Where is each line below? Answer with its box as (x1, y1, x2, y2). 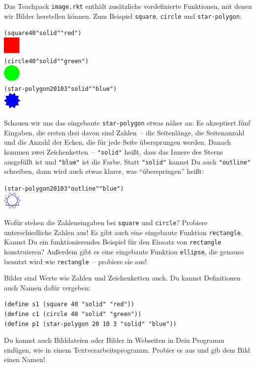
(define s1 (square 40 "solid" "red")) (4, 301, 134, 308)
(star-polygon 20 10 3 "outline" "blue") (4, 185, 124, 192)
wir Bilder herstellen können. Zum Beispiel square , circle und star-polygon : (4, 10, 242, 21)
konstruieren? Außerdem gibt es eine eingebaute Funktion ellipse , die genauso (4, 246, 244, 256)
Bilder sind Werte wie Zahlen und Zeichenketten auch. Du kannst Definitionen (4, 273, 241, 283)
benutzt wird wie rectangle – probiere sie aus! (4, 256, 147, 266)
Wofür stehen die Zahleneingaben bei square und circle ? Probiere (4, 217, 208, 227)
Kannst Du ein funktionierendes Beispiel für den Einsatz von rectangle (4, 237, 222, 247)
